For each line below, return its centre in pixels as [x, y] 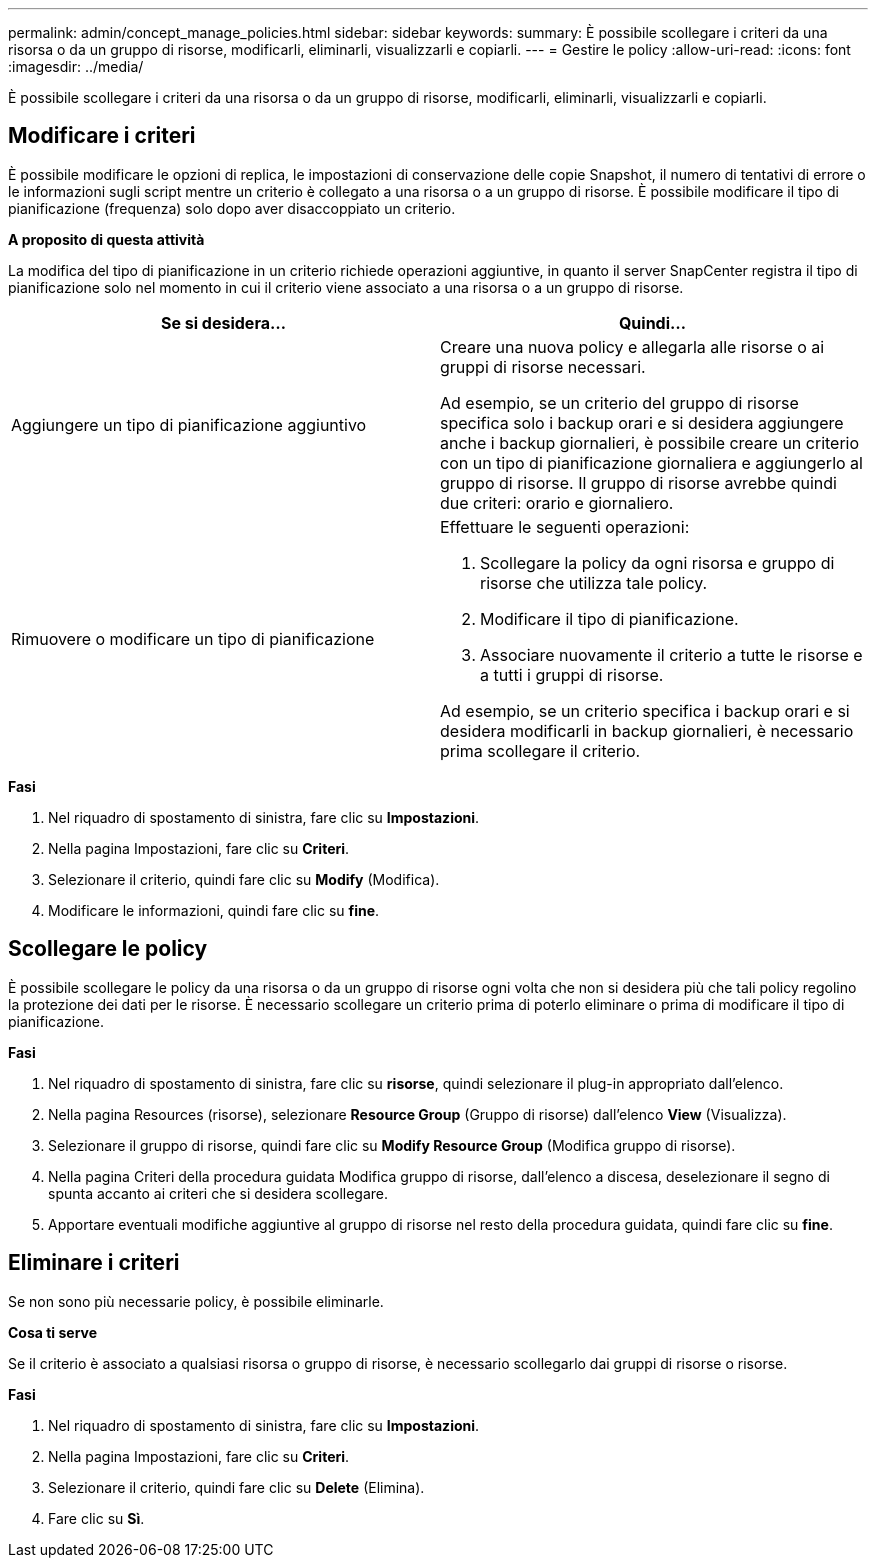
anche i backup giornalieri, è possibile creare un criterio [650, 442]
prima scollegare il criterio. [540, 750]
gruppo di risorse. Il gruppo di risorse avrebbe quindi [638, 482]
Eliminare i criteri [94, 1263]
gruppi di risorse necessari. [543, 366]
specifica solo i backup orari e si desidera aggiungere [642, 422]
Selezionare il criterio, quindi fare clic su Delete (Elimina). [236, 1487]
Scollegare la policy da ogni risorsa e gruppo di [657, 562]
